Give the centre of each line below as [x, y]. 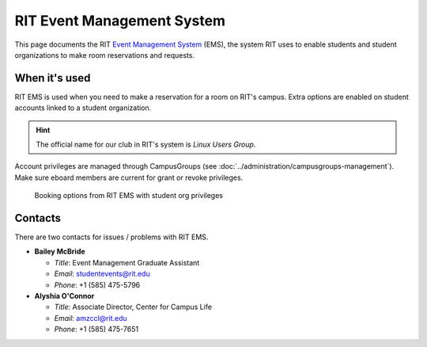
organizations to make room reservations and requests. [105, 55]
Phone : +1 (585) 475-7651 [96, 330]
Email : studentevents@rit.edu [102, 274]
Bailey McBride [60, 252]
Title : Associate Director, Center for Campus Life [133, 307]
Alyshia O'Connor [64, 296]
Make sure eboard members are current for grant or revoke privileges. [129, 177]
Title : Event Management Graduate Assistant [127, 262]
